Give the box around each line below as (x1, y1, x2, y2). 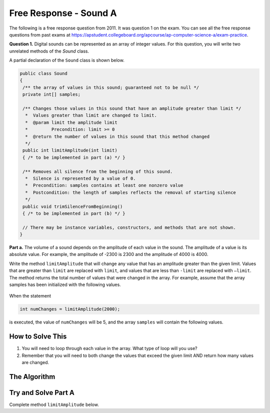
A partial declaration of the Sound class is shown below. (9, 57, 124, 63)
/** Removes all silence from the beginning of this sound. (22, 168, 173, 174)
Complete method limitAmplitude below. (9, 401, 99, 407)
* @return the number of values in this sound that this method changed (25, 133, 210, 139)
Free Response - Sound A (9, 7, 117, 18)
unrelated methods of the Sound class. (9, 48, 89, 54)
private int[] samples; (22, 91, 81, 97)
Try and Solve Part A (9, 388, 74, 397)
